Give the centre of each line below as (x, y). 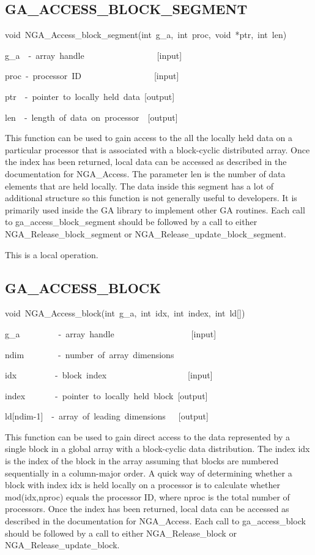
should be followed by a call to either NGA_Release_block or (121, 533)
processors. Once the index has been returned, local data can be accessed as (147, 509)
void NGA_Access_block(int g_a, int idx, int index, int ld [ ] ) (125, 313)
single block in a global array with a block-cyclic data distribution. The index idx (157, 449)
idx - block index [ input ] (109, 375)
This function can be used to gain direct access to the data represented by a (147, 436)
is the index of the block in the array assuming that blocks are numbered (142, 461)
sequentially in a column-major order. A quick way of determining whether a (149, 473)
